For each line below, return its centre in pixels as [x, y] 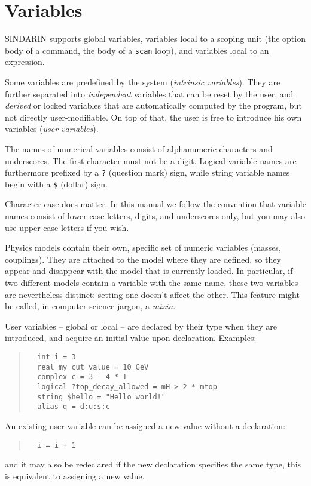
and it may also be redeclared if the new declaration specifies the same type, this [153, 464]
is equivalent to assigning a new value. [75, 476]
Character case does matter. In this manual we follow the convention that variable [155, 204]
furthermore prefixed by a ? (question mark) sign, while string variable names [147, 172]
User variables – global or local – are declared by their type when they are [141, 326]
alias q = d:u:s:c [74, 407]
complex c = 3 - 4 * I [82, 377]
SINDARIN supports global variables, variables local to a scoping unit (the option [155, 39]
